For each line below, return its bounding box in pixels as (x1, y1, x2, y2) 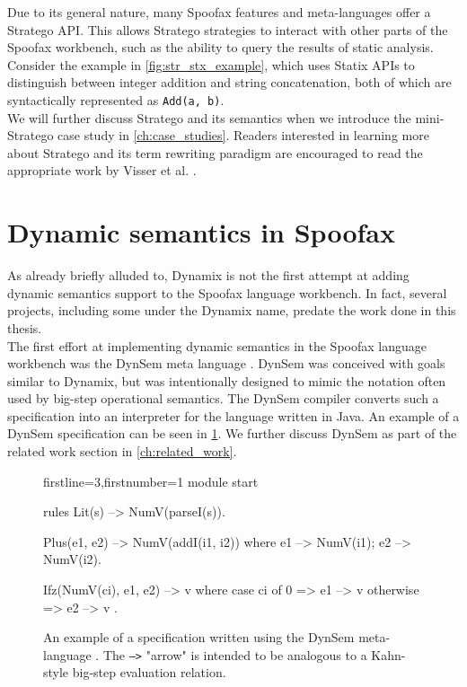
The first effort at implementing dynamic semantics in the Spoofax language (7, 336, 427, 355)
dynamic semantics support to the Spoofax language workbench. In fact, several (7, 283, 447, 302)
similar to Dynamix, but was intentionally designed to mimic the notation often (7, 371, 446, 390)
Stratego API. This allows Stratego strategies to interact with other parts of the (7, 20, 448, 39)
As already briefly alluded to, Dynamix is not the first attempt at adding (7, 266, 410, 285)
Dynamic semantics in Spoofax (7, 214, 395, 251)
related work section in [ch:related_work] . (7, 442, 237, 461)
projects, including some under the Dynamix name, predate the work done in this (7, 301, 456, 320)
